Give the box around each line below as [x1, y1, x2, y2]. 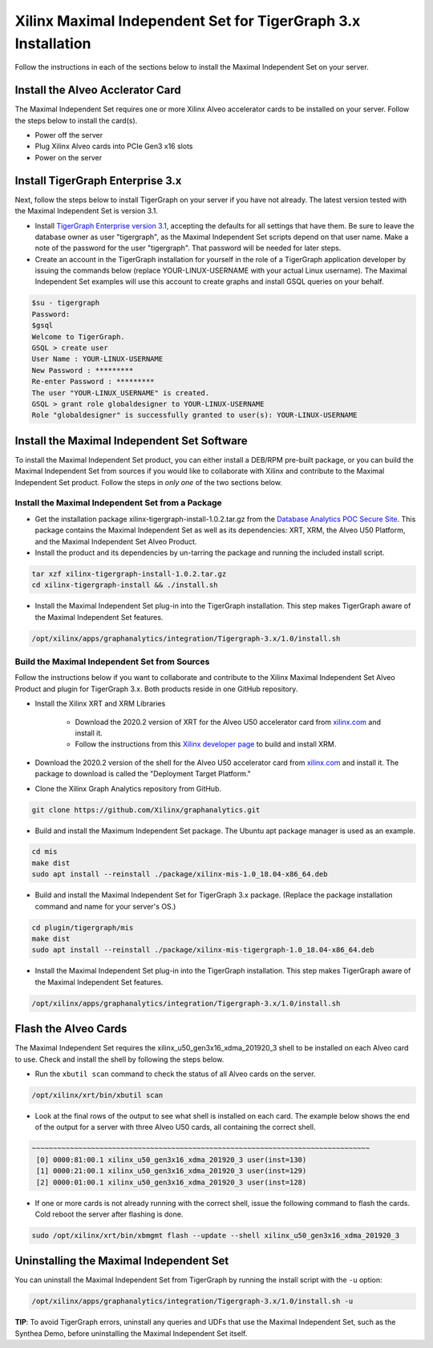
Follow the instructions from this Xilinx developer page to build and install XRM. [75, 739, 337, 749]
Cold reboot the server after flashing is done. [34, 1209, 184, 1219]
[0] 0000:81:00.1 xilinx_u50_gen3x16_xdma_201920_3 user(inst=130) [36, 1155, 307, 1164]
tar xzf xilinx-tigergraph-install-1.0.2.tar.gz [31, 569, 227, 578]
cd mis [31, 847, 58, 856]
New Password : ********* [31, 366, 134, 374]
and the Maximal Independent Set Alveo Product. [34, 536, 197, 546]
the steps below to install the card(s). [14, 115, 138, 125]
